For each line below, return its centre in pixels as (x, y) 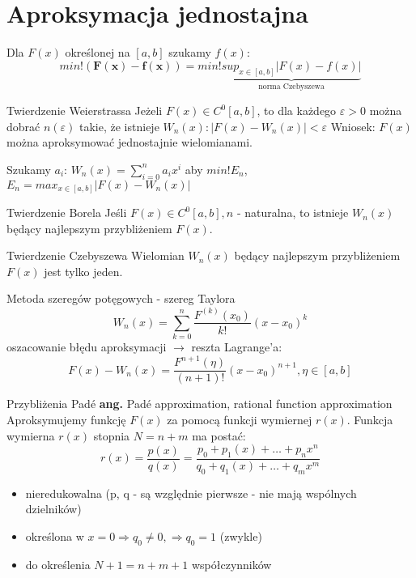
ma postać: (219, 435)
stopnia (112, 435)
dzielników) (53, 509)
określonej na (98, 52)
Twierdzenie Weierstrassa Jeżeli (85, 110)
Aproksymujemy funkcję (66, 420)
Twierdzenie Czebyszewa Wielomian (96, 255)
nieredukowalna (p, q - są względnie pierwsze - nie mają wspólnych (191, 493)
